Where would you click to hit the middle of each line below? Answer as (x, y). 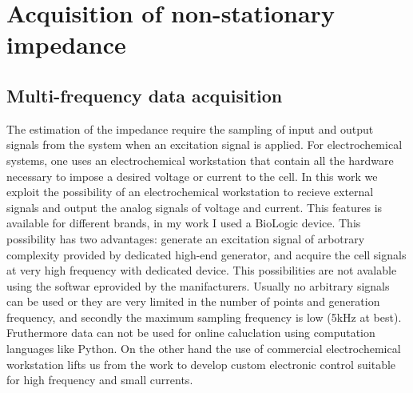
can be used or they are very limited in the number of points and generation (193, 301)
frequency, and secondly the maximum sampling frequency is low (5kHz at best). (204, 317)
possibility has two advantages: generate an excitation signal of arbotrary (186, 238)
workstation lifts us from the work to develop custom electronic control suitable (201, 364)
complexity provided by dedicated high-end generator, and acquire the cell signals (206, 254)
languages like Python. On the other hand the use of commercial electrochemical (204, 349)
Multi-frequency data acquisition (145, 95)
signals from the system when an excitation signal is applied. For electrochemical (205, 144)
